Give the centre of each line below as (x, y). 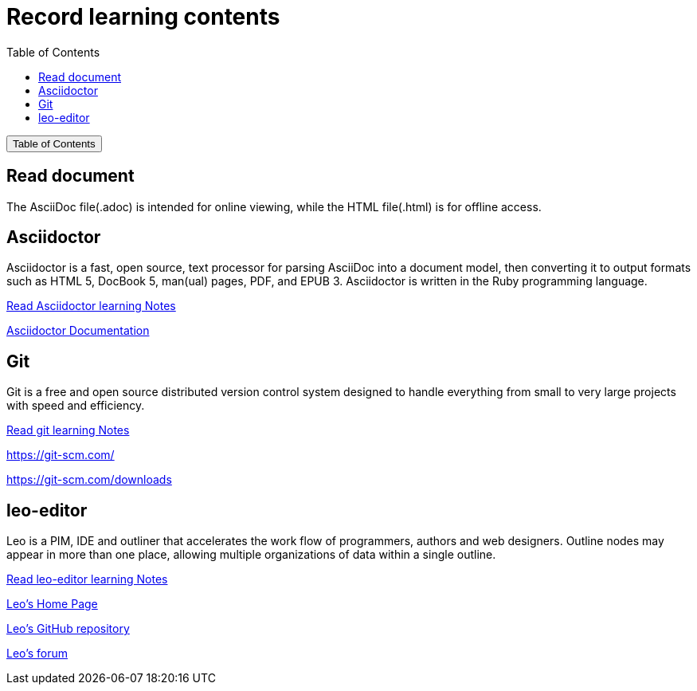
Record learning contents (143, 17)
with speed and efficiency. (76, 406)
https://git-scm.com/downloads (89, 480)
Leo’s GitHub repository (68, 629)
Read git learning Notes (68, 430)
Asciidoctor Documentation (78, 331)
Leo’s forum (37, 654)
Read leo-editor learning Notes (87, 579)
